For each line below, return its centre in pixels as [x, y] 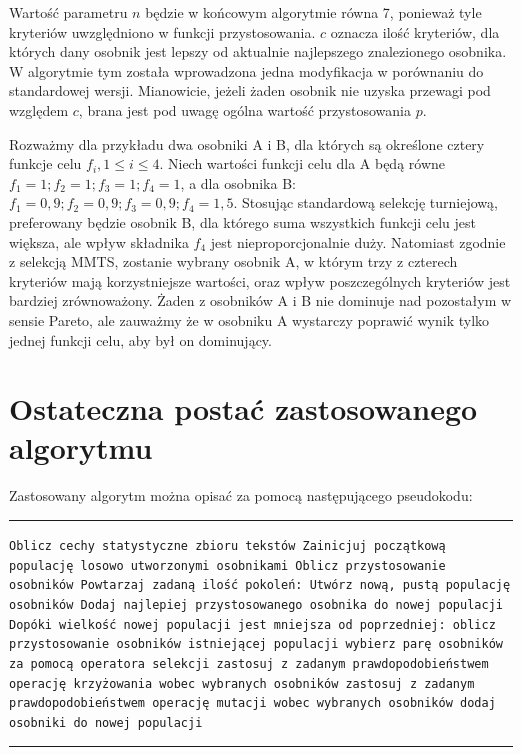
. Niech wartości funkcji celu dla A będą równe [302, 163]
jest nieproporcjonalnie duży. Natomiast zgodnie [358, 241]
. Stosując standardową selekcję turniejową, [365, 202]
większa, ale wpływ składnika [99, 241]
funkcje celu [45, 163]
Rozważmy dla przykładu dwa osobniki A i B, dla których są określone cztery [247, 143]
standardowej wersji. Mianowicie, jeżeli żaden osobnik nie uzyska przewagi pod [250, 90]
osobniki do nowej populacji [106, 722]
